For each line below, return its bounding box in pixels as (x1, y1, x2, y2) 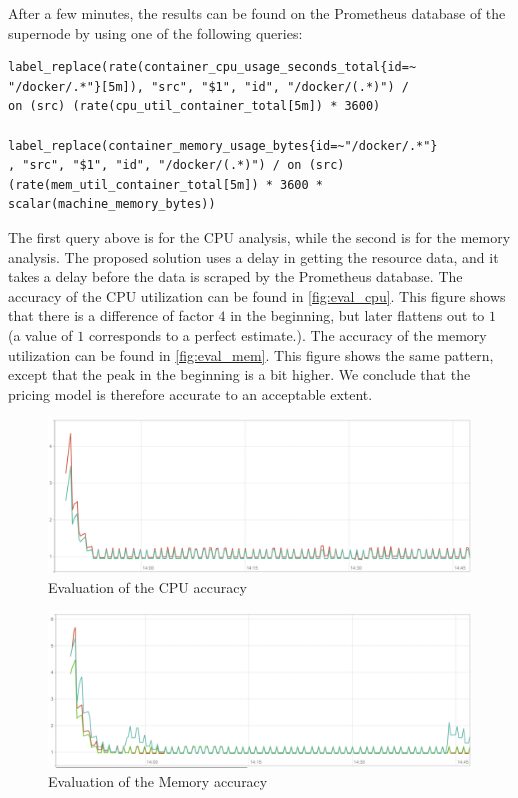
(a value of (8, 324, 73, 345)
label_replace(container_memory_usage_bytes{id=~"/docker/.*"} (8, 138, 438, 153)
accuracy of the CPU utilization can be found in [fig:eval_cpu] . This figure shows (8, 285, 506, 306)
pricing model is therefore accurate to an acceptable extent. (8, 383, 373, 404)
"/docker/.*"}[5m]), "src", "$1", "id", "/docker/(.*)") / (8, 79, 409, 94)
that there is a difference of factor (8, 305, 214, 326)
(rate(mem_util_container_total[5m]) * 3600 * (8, 177, 323, 192)
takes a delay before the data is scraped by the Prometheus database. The (8, 266, 463, 287)
